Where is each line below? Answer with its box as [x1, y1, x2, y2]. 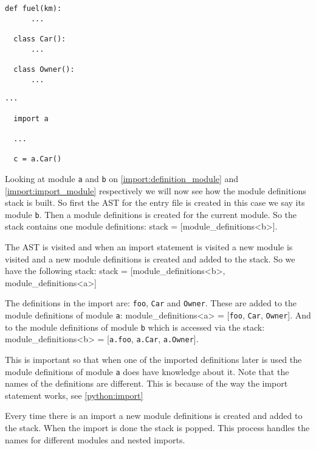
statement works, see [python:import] [5, 388, 143, 401]
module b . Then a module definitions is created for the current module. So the [5, 208, 297, 220]
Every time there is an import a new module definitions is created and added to [5, 409, 303, 422]
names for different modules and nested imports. [5, 433, 185, 446]
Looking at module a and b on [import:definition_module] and [5, 172, 239, 185]
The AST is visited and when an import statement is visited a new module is [5, 240, 293, 253]
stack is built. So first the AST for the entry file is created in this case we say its [5, 196, 305, 209]
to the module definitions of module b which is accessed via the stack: [5, 320, 265, 333]
